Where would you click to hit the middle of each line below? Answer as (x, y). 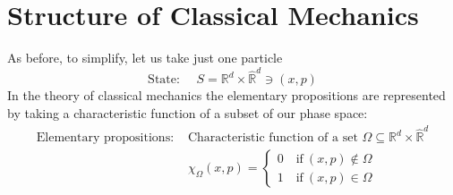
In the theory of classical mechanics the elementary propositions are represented (226, 95)
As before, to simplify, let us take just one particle (145, 58)
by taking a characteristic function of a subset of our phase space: (188, 113)
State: (164, 80)
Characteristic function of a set (273, 138)
